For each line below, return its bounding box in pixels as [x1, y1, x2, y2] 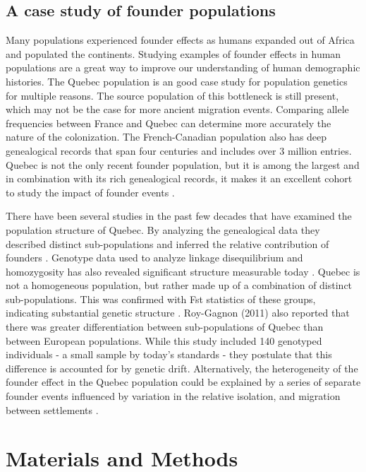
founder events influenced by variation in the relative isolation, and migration [6, 389, 341, 403]
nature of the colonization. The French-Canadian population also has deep [6, 129, 327, 144]
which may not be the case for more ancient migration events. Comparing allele [6, 102, 349, 117]
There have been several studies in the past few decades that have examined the [6, 208, 352, 223]
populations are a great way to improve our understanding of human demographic [6, 60, 360, 75]
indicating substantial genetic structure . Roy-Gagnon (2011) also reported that [6, 305, 350, 320]
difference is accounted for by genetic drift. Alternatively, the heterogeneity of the [6, 360, 358, 375]
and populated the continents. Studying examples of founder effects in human [6, 46, 341, 61]
